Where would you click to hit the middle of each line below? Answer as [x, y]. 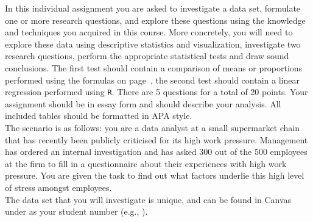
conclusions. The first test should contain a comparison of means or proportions [154, 67]
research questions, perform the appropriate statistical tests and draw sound [147, 56]
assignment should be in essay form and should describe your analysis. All [143, 103]
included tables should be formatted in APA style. [99, 116]
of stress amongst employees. [58, 187]
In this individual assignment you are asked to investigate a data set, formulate [153, 8]
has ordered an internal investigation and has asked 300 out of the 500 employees [156, 152]
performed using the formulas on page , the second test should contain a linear [152, 80]
